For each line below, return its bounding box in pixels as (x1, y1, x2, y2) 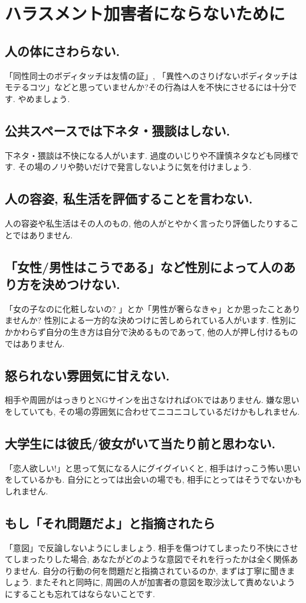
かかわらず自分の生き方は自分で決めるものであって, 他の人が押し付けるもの (5, 325, 298, 337)
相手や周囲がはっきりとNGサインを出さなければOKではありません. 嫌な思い (5, 394, 300, 406)
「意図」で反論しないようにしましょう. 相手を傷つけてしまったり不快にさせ (5, 541, 298, 553)
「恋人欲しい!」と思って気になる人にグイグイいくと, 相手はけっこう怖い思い (5, 461, 301, 474)
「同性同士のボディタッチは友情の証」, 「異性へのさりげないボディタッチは (5, 69, 298, 81)
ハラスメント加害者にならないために (5, 1, 285, 25)
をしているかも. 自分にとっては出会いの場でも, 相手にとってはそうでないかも (5, 473, 302, 486)
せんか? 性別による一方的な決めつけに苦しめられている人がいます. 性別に (12, 314, 297, 326)
